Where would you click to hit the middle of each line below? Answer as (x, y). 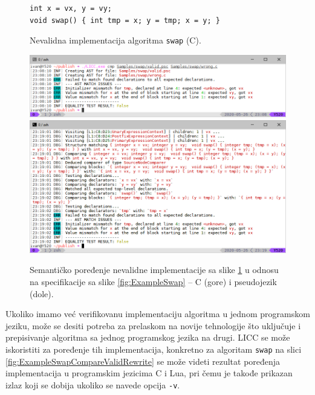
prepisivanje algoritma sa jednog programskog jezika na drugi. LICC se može (148, 337)
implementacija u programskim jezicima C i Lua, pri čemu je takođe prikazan (149, 373)
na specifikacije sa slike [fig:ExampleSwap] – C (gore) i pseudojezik (153, 281)
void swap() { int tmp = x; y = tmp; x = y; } (125, 20)
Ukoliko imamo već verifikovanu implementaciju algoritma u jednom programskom (158, 314)
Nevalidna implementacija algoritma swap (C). (115, 40)
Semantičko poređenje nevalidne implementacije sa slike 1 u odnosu (154, 270)
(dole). (42, 293)
